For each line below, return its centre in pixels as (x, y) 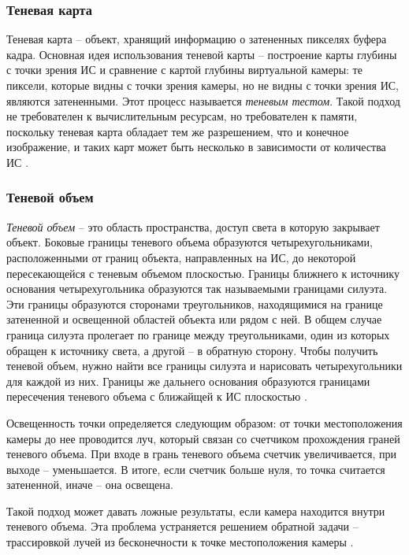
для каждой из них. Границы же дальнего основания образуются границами (188, 381)
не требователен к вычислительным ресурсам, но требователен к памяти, (182, 116)
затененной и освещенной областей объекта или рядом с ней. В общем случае (194, 319)
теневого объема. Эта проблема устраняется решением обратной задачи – (182, 526)
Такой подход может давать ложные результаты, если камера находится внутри (196, 511)
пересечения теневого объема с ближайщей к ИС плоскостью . (157, 396)
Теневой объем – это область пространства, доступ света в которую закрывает (193, 226)
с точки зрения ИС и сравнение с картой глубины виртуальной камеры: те (184, 70)
